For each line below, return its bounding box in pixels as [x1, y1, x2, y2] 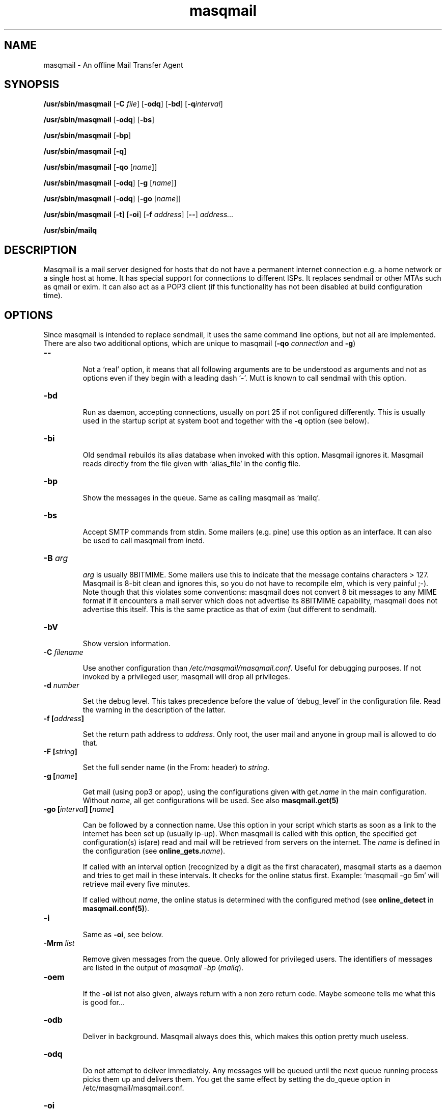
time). [43, 291, 63, 300]
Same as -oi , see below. [82, 930, 163, 939]
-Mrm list [43, 939, 75, 948]
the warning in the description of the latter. [82, 705, 226, 715]
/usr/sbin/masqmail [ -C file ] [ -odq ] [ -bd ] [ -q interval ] [43, 99, 223, 109]
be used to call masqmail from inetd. [82, 536, 205, 545]
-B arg [43, 553, 68, 564]
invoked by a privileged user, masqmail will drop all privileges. [82, 672, 290, 681]
